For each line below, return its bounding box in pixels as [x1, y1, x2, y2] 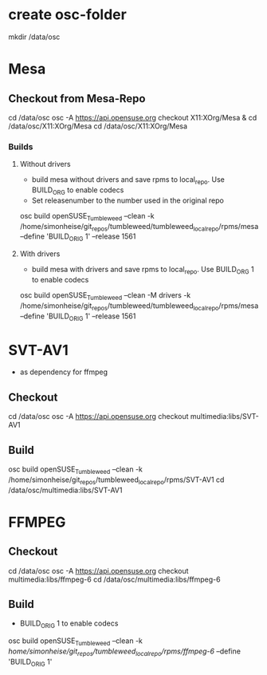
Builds [8, 141, 33, 152]
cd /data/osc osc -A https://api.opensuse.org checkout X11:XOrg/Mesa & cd [8, 112, 257, 122]
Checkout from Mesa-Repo [8, 92, 146, 105]
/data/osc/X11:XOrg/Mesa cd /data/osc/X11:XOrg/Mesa [8, 121, 188, 131]
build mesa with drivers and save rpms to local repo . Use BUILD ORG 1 [31, 265, 254, 276]
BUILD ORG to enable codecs [31, 185, 124, 196]
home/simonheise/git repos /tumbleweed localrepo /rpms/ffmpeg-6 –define [8, 646, 241, 657]
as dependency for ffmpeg [19, 367, 108, 377]
